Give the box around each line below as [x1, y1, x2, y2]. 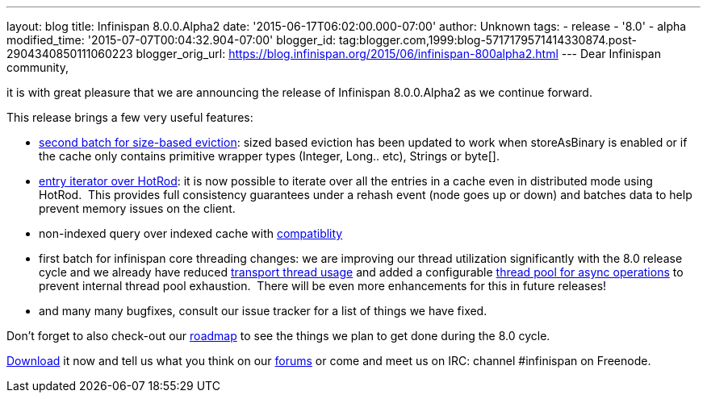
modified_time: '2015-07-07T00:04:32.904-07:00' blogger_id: [6, 33, 337, 47]
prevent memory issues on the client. [39, 202, 236, 215]
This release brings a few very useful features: [6, 110, 253, 124]
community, [6, 60, 69, 74]
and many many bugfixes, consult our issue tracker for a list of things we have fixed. [39, 304, 487, 318]
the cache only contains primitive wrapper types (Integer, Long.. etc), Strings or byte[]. [39, 149, 500, 163]
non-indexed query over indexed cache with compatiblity [39, 227, 343, 240]
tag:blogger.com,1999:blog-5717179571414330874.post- [338, 33, 637, 47]
